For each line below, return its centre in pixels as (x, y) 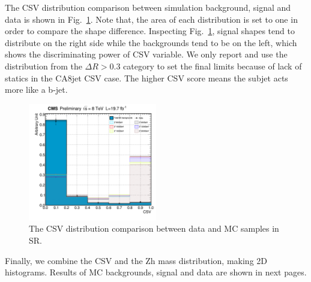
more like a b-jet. (36, 90)
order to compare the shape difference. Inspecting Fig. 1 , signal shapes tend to (150, 31)
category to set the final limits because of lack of (213, 66)
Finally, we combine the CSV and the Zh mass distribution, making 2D (136, 260)
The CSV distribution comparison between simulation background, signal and (148, 7)
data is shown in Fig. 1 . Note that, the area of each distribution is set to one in (151, 19)
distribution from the (44, 66)
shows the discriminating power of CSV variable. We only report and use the (146, 54)
